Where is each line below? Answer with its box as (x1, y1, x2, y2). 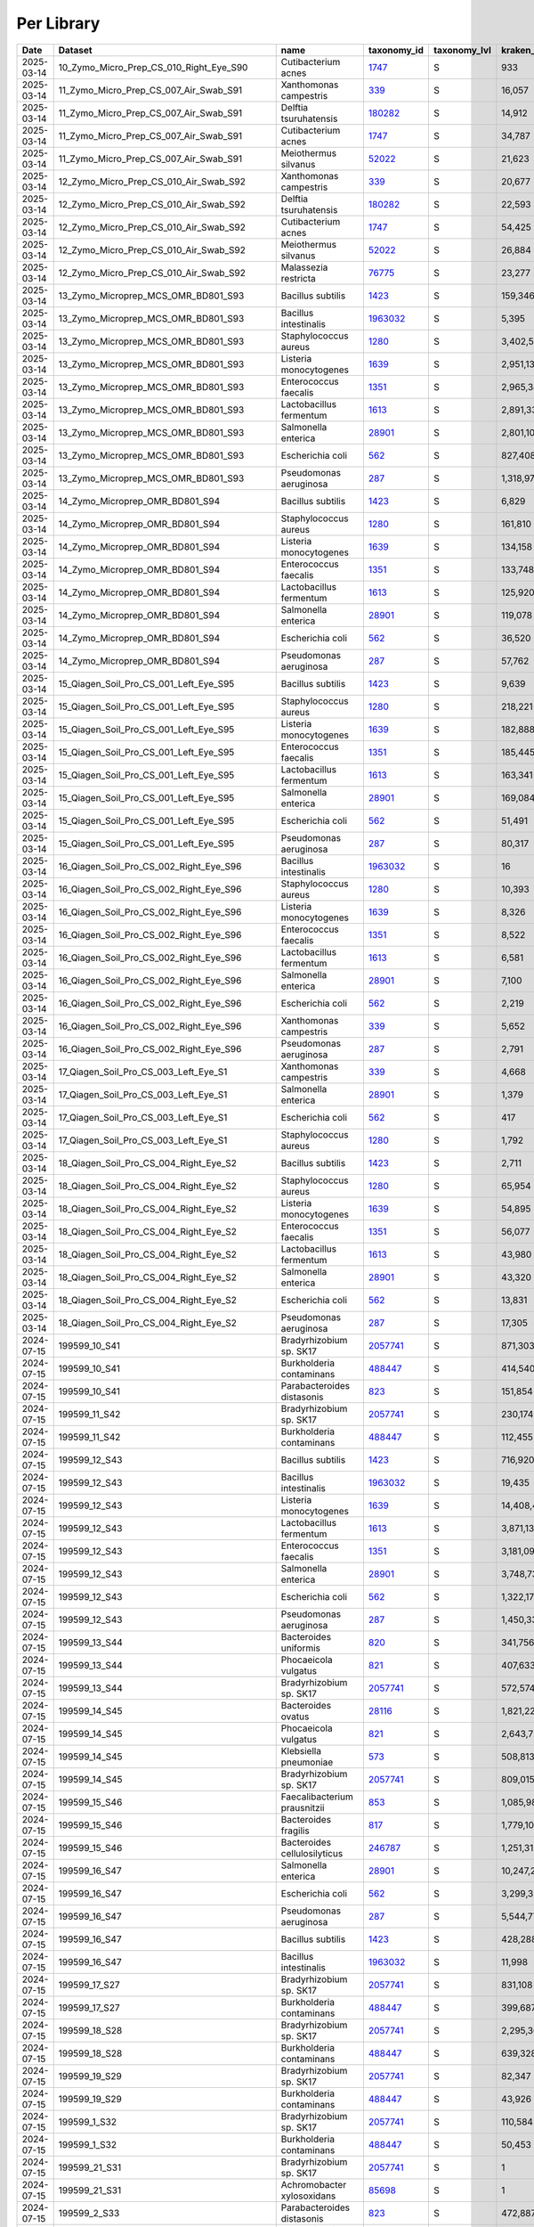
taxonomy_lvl (433, 44, 491, 56)
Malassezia (280, 261, 328, 273)
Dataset (58, 44, 93, 56)
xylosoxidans (280, 2190, 336, 2202)
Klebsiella (280, 1744, 322, 1757)
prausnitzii (280, 1801, 325, 1814)
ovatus (280, 1710, 310, 1723)
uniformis (280, 1642, 320, 1654)
